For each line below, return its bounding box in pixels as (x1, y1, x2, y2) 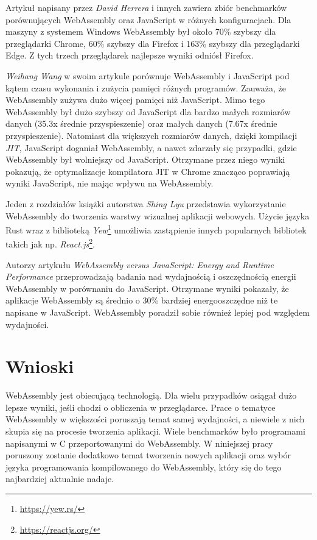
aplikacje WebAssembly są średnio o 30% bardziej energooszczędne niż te (5, 294, 278, 307)
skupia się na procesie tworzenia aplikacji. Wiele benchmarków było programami (5, 425, 305, 438)
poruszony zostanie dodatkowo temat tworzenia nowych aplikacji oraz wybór (5, 449, 291, 461)
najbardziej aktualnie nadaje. (5, 472, 114, 485)
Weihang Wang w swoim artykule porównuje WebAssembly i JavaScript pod (5, 69, 290, 82)
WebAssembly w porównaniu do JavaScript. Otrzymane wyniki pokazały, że (5, 282, 289, 294)
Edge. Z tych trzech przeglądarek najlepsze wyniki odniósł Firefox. (5, 49, 254, 62)
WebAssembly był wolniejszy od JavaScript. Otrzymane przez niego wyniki (5, 153, 285, 166)
